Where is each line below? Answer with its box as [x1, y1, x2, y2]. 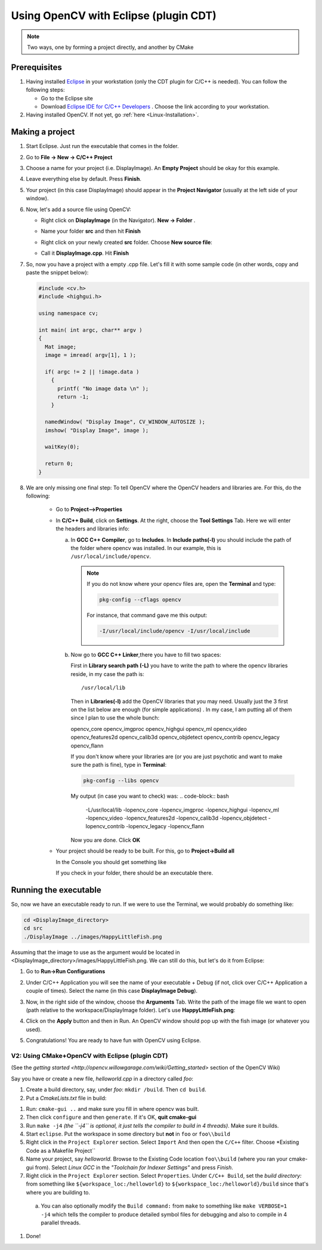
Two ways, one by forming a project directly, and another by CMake [27, 44, 194, 51]
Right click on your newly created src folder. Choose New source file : [41, 239, 213, 246]
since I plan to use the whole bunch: [70, 714, 160, 721]
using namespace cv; [38, 310, 98, 317]
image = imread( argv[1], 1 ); [45, 352, 137, 359]
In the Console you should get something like [55, 858, 167, 865]
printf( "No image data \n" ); [57, 385, 149, 392]
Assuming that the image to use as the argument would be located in [11, 949, 180, 956]
